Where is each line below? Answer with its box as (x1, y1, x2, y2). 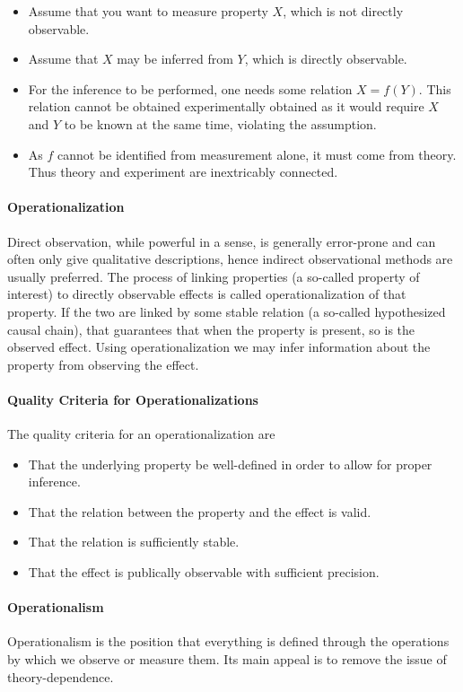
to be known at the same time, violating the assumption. (64, 114, 377, 133)
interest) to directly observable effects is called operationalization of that (7, 285, 406, 303)
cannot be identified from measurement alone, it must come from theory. (57, 145, 457, 163)
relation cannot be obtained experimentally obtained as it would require (28, 97, 424, 116)
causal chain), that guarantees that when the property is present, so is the (7, 320, 415, 338)
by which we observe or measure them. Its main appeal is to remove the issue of (7, 650, 447, 669)
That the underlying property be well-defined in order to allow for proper (28, 454, 432, 473)
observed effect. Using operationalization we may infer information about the (7, 337, 431, 356)
